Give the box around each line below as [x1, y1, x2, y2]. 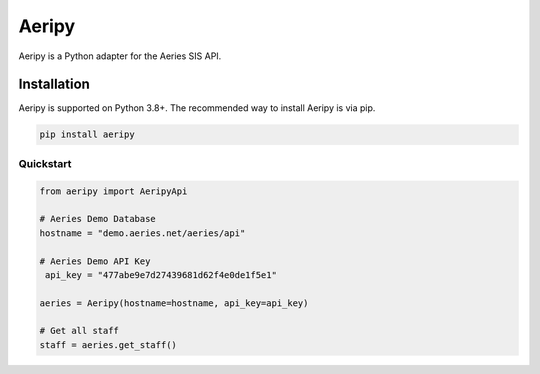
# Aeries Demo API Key [39, 255, 151, 267]
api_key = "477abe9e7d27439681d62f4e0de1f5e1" [45, 269, 277, 280]
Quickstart [18, 156, 72, 170]
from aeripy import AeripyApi [39, 185, 188, 197]
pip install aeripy [39, 129, 135, 140]
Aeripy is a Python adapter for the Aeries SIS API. [18, 50, 222, 62]
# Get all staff [39, 325, 120, 337]
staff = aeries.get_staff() [39, 339, 177, 350]
